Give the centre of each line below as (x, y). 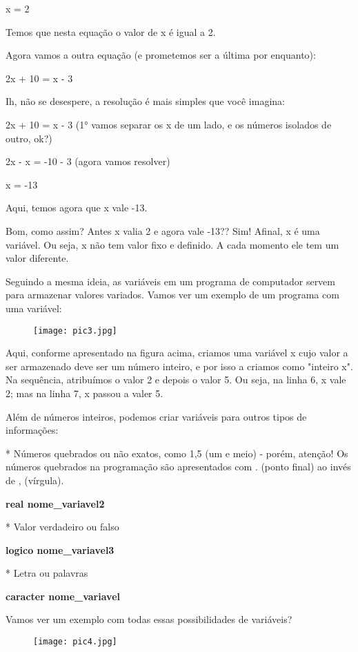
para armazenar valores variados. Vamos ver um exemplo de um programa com (172, 295)
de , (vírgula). (35, 480)
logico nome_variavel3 (60, 549)
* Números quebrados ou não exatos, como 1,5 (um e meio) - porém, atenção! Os (177, 453)
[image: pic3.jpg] (75, 330)
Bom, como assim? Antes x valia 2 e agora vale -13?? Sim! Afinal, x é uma (163, 230)
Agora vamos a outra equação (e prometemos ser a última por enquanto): (161, 55)
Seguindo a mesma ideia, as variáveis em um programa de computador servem (171, 281)
